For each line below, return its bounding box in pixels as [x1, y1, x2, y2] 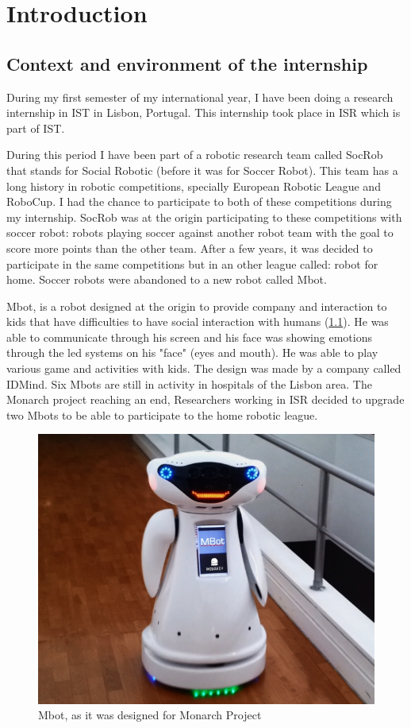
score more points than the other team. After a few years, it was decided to [6, 239, 373, 256]
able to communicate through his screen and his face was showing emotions [6, 328, 372, 345]
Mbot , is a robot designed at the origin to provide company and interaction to [6, 297, 387, 314]
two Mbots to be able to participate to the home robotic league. [6, 406, 318, 423]
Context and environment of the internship [6, 51, 368, 76]
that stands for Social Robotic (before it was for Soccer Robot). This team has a [6, 161, 398, 178]
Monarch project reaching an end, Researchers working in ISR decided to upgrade [6, 391, 405, 408]
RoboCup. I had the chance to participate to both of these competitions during [6, 193, 392, 210]
